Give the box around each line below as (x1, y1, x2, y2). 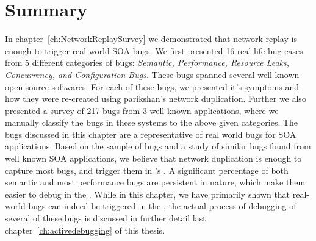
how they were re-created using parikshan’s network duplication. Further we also (5, 92, 306, 105)
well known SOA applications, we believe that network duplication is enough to (5, 152, 302, 165)
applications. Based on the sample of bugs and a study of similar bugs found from (5, 140, 311, 153)
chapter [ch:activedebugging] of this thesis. (5, 223, 165, 236)
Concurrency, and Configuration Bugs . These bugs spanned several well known (5, 68, 300, 81)
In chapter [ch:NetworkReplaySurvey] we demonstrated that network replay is (5, 32, 297, 45)
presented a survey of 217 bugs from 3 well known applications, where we (5, 104, 279, 117)
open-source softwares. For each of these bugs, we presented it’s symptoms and (5, 80, 300, 93)
